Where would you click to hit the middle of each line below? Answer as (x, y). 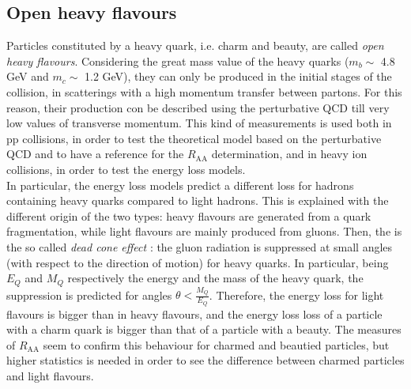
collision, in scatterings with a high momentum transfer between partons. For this (204, 91)
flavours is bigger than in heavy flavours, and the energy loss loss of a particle (194, 313)
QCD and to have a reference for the (95, 154)
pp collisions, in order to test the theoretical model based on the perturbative (194, 138)
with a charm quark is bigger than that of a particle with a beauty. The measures (204, 329)
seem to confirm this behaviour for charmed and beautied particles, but (216, 344)
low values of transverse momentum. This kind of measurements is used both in (199, 123)
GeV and (28, 76)
